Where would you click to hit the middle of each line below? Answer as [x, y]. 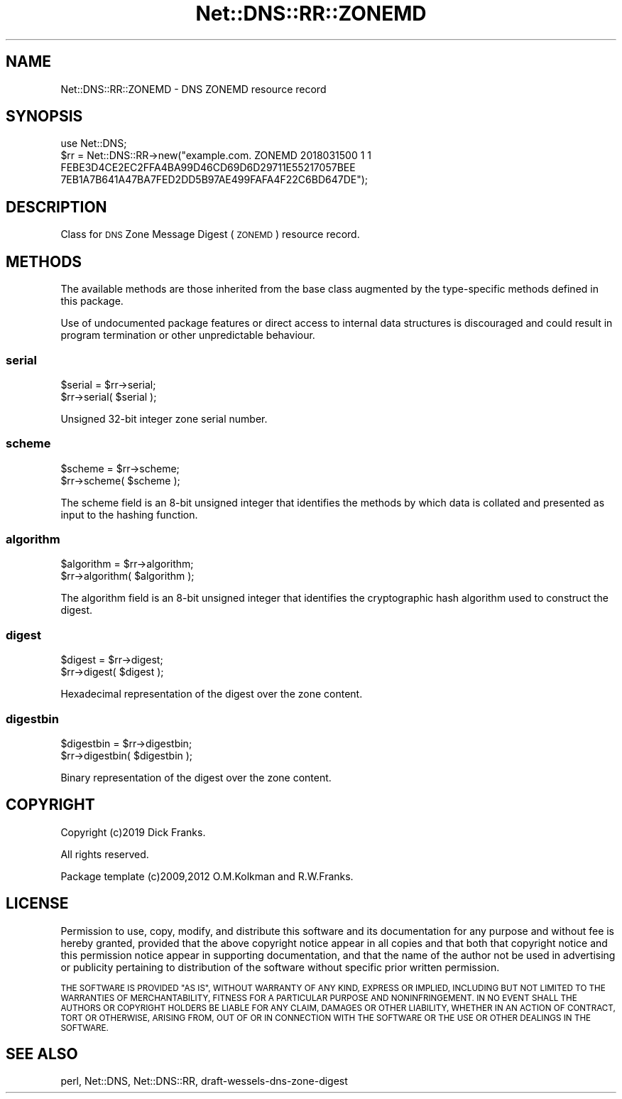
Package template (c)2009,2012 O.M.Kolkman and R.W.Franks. [207, 876]
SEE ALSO [42, 1054]
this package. [92, 301]
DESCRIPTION [56, 207]
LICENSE [37, 904]
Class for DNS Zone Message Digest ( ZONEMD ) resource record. [210, 234]
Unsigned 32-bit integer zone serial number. [164, 418]
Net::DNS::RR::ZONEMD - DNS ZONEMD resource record [193, 89]
